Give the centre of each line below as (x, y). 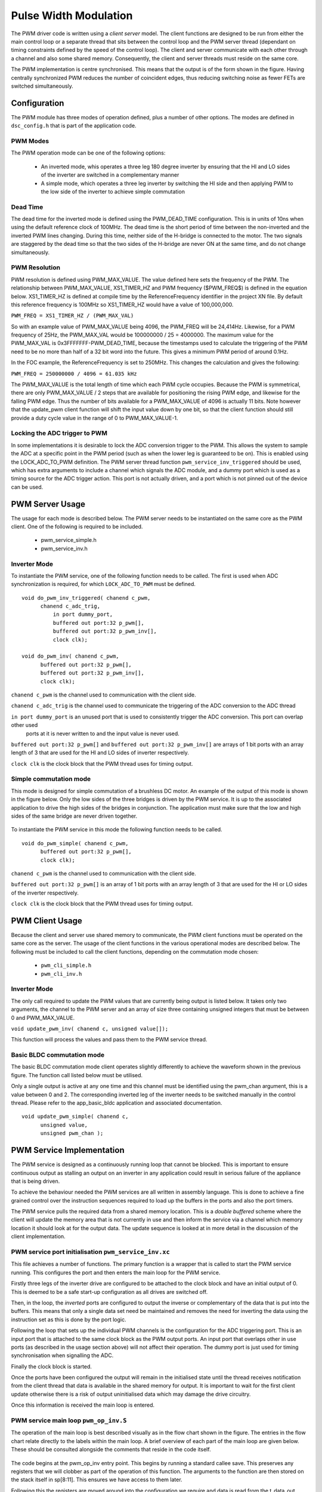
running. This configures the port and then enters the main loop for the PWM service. (116, 1272)
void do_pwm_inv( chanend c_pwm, (70, 656)
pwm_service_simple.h (69, 540)
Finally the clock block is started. (52, 1366)
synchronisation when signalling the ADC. (62, 1355)
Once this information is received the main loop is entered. (83, 1405)
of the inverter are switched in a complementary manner (110, 175)
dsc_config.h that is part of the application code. (74, 126)
